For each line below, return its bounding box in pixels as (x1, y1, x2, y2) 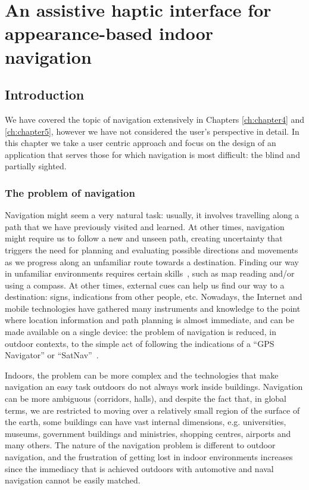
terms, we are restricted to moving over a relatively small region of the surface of (5, 404, 300, 416)
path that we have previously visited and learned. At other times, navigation (5, 220, 285, 232)
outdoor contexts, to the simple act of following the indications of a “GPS (5, 337, 274, 349)
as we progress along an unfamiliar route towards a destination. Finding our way (5, 255, 299, 268)
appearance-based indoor (5, 21, 214, 45)
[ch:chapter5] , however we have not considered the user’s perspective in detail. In (5, 125, 299, 137)
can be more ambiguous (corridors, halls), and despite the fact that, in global (5, 392, 286, 405)
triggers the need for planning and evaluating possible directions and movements (5, 243, 298, 256)
